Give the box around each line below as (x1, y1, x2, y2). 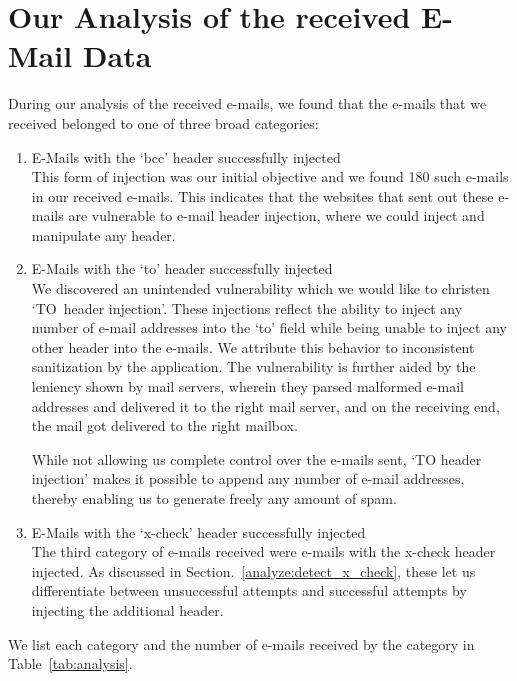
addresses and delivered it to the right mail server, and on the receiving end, (31, 395, 500, 416)
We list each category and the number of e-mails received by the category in (8, 633, 475, 654)
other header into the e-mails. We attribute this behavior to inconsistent (31, 336, 475, 357)
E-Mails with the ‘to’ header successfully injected (31, 258, 333, 279)
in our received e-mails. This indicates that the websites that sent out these (31, 185, 494, 206)
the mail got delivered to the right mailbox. (31, 415, 298, 436)
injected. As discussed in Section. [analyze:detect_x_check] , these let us (31, 560, 476, 581)
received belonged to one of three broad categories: (8, 112, 319, 133)
